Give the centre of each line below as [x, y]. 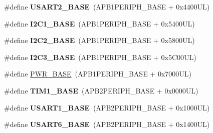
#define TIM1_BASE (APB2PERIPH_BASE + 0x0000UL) [101, 90]
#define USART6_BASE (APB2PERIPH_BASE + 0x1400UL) [107, 124]
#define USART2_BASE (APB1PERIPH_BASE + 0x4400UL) [107, 6]
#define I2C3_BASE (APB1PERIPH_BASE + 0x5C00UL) [100, 57]
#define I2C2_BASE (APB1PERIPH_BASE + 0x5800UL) [99, 40]
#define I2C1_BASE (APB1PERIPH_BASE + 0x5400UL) [99, 23]
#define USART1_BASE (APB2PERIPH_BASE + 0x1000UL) [107, 107]
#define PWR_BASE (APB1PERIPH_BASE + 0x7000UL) [98, 74]
